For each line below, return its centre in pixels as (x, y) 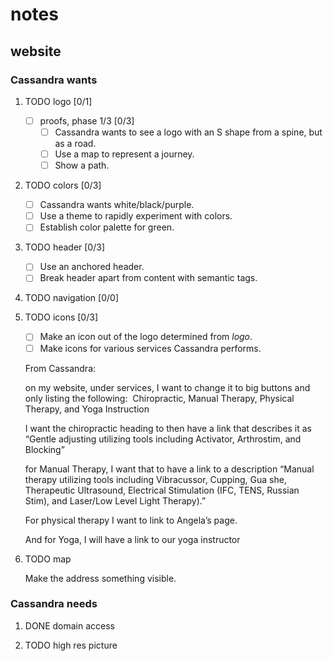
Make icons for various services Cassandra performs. (150, 348)
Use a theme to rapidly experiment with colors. (136, 216)
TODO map (48, 559)
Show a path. (82, 165)
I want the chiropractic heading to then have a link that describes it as (168, 428)
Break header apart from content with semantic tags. (148, 278)
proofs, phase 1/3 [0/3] (87, 120)
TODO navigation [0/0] (72, 298)
